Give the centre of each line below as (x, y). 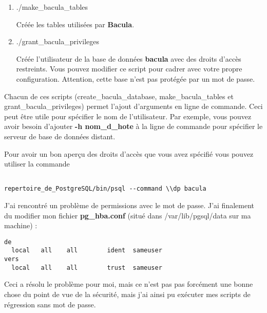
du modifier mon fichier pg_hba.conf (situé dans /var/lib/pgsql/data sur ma (128, 215)
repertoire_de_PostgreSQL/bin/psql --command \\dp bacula (105, 189)
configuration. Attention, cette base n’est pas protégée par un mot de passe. (136, 78)
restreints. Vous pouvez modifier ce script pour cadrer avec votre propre (129, 69)
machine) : (21, 225)
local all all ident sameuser (87, 251)
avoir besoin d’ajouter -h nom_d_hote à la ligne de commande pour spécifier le (133, 126)
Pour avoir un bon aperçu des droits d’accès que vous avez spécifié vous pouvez (129, 153)
